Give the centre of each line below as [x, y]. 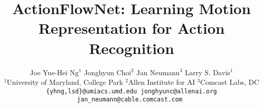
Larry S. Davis [208, 72]
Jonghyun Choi [108, 72]
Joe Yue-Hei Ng [54, 72]
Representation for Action [131, 28]
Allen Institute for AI [161, 82]
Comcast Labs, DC [230, 82]
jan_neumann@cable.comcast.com [130, 100]
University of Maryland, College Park [65, 82]
